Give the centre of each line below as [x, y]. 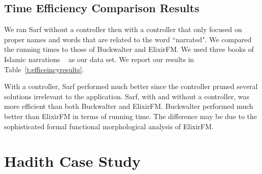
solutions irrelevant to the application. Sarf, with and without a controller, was [127, 96]
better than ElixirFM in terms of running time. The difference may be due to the [131, 116]
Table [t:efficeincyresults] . [44, 69]
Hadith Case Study [73, 161]
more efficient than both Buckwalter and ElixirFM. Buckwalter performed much [129, 106]
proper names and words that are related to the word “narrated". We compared [128, 39]
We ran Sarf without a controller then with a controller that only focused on [123, 29]
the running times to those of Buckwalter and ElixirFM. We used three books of [129, 49]
